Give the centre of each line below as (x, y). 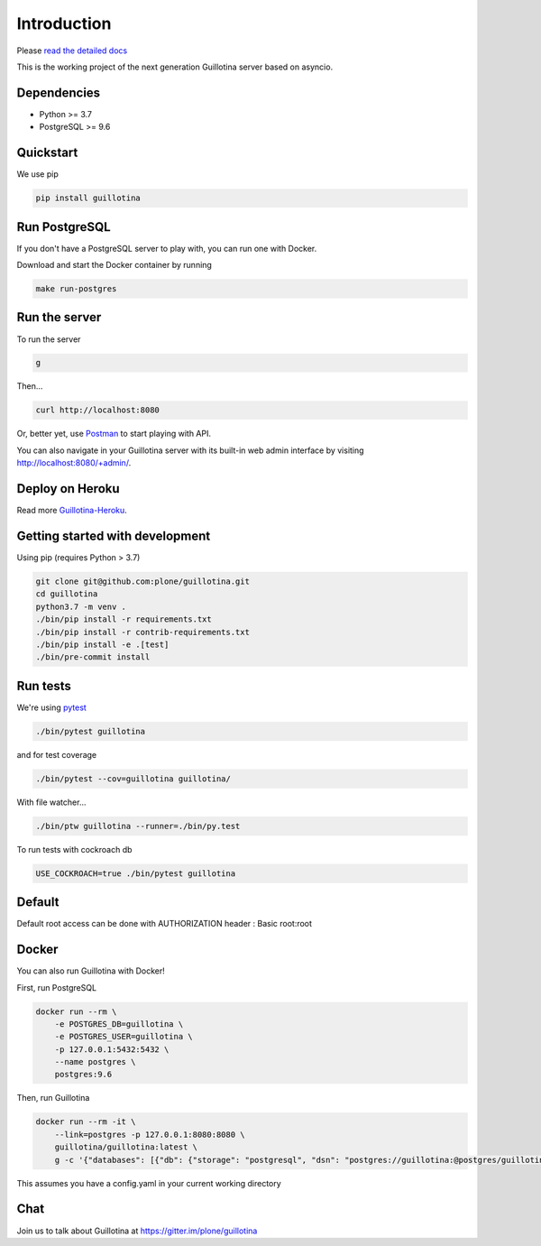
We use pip (37, 174)
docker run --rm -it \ (86, 1122)
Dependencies (59, 92)
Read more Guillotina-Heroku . (72, 511)
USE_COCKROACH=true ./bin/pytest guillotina (136, 873)
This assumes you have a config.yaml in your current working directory (149, 1183)
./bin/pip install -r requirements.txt (124, 619)
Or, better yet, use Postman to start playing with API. (114, 434)
